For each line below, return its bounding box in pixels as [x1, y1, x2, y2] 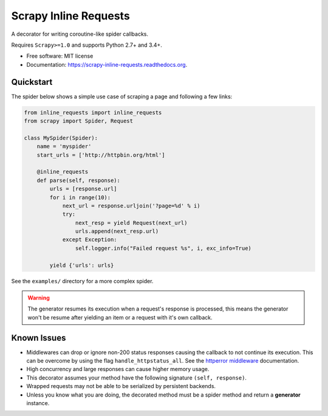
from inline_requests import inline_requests [24, 109, 162, 116]
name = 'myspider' [36, 143, 92, 150]
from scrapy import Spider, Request [24, 118, 134, 124]
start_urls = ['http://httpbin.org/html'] [36, 152, 165, 158]
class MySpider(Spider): [24, 134, 98, 141]
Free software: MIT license [26, 52, 94, 60]
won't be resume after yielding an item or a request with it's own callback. [27, 314, 213, 321]
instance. [26, 400, 50, 407]
